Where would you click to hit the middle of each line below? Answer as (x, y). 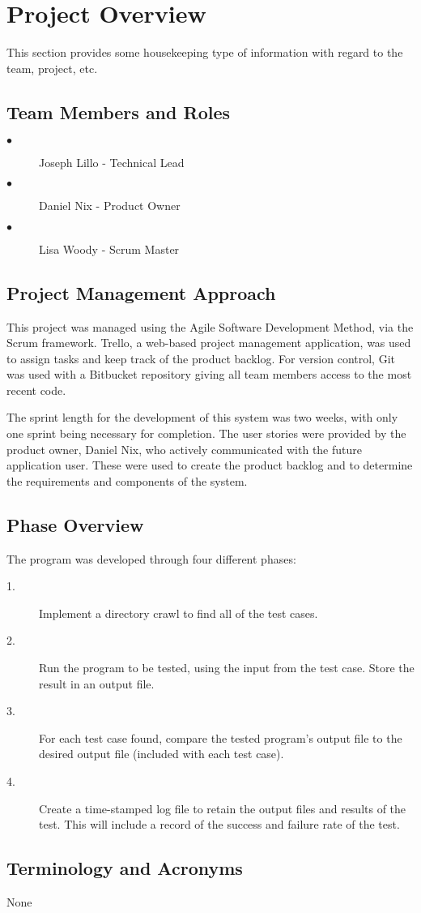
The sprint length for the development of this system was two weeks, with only (202, 417)
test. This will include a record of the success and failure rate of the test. (219, 824)
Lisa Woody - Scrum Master (109, 249)
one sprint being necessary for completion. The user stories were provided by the (206, 433)
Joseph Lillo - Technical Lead (112, 162)
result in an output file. (97, 683)
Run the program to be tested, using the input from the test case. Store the (227, 668)
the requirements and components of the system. (127, 480)
